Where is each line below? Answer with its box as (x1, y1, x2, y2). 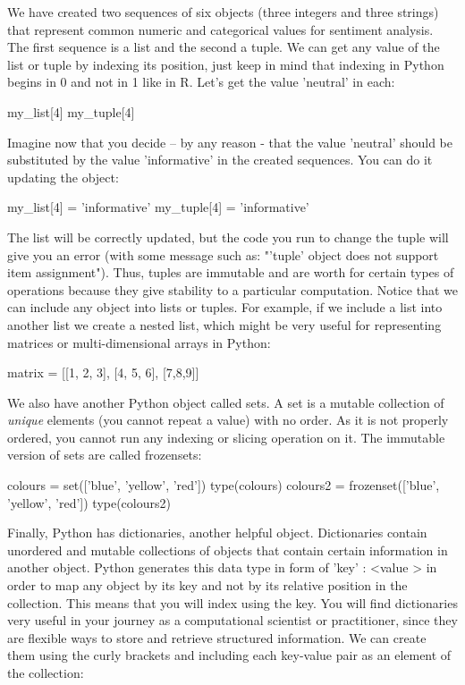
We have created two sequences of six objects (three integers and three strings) (7, 3, 439, 21)
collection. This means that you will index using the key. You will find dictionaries (7, 593, 458, 612)
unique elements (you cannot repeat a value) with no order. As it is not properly (7, 410, 449, 429)
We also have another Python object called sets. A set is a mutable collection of (7, 393, 444, 411)
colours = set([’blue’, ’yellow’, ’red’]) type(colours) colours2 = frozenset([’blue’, (7, 476, 440, 495)
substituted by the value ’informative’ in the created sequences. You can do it (7, 150, 433, 169)
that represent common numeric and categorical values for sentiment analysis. (7, 20, 434, 38)
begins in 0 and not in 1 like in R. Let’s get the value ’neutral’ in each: (7, 72, 395, 91)
